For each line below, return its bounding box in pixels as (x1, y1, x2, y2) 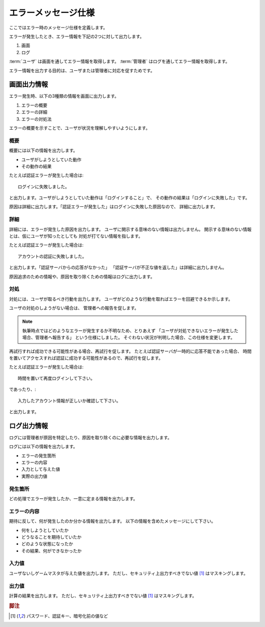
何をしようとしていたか (21, 527, 69, 533)
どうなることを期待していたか (21, 534, 82, 540)
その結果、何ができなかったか (21, 548, 82, 554)
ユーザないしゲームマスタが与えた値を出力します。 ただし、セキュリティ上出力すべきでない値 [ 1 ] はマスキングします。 (9, 570, 248, 576)
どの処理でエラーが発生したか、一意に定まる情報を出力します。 (9, 495, 138, 501)
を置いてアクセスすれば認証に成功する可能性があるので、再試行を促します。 (9, 355, 163, 361)
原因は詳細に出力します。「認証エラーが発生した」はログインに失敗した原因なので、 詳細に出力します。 (9, 204, 218, 210)
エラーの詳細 (21, 109, 48, 115)
